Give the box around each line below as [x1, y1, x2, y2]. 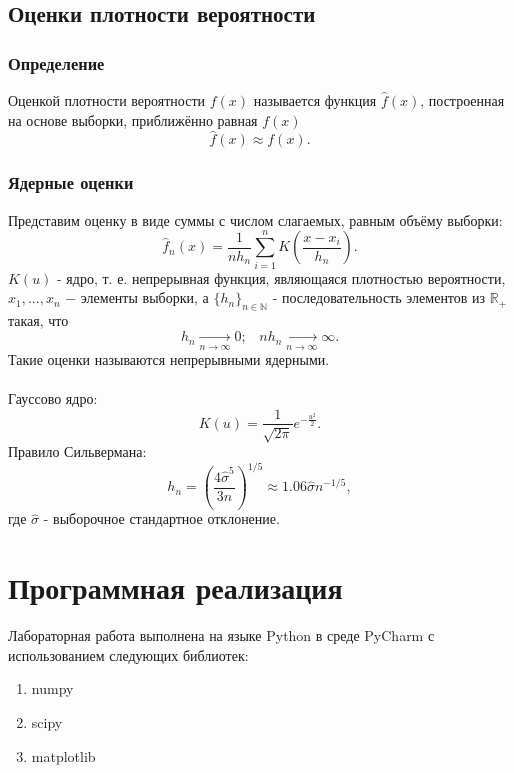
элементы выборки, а [80, 287, 209, 308]
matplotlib [31, 745, 96, 766]
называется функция [253, 90, 377, 110]
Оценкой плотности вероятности [8, 90, 205, 110]
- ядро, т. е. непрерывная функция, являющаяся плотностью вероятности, [57, 267, 506, 288]
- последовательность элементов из [272, 287, 486, 308]
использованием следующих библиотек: [8, 644, 249, 665]
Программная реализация [8, 567, 343, 608]
